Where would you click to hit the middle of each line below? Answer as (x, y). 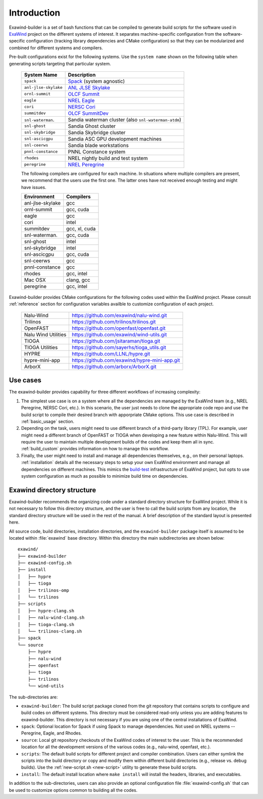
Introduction (35, 13)
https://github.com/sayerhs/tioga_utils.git (119, 347)
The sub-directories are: (33, 697)
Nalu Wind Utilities (45, 335)
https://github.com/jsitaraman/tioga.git (116, 341)
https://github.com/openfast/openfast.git (119, 328)
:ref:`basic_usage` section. (48, 421)
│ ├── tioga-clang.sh (46, 624)
